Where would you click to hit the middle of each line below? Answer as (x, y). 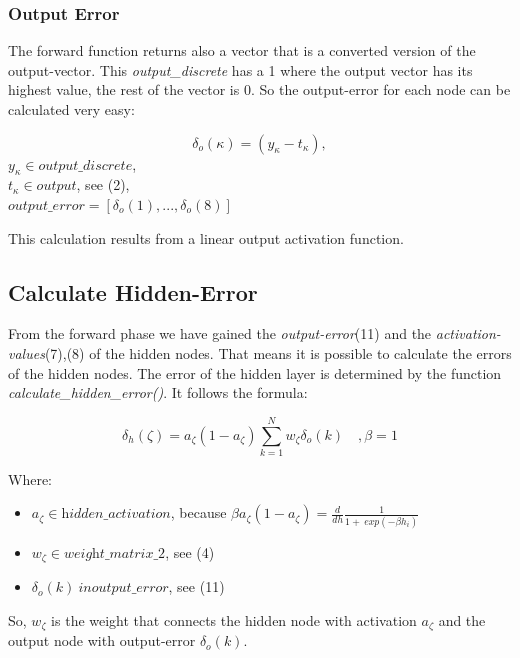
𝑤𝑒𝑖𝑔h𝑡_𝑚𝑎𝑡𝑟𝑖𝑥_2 (115, 553)
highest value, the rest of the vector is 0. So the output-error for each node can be (259, 89)
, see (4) (190, 551)
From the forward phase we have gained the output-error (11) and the (220, 333)
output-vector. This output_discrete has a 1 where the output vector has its (240, 69)
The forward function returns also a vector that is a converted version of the (242, 50)
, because (198, 512)
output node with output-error (102, 640)
